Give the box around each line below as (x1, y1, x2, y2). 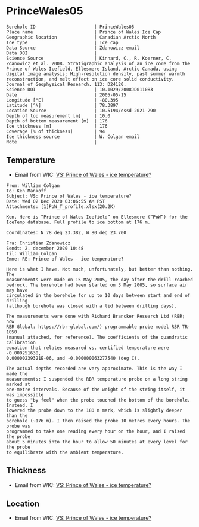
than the (6, 412, 28, 419)
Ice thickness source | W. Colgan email (6, 133, 140, 140)
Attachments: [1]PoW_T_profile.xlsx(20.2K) (6, 203, 116, 210)
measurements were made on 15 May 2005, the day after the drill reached (6, 277, 194, 283)
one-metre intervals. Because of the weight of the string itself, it (6, 387, 185, 393)
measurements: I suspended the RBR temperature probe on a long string (6, 376, 188, 382)
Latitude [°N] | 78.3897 (6, 102, 119, 108)
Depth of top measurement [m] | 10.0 (6, 112, 111, 119)
